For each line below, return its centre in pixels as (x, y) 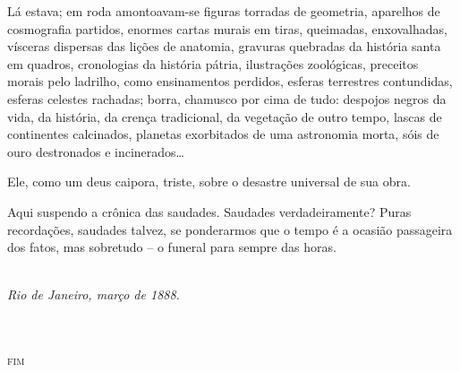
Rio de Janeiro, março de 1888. (94, 294)
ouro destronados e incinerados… (96, 151)
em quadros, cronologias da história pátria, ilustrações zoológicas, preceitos (213, 63)
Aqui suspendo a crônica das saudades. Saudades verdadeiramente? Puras (209, 211)
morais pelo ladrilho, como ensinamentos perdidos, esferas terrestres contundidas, (230, 81)
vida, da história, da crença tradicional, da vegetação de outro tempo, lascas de (225, 116)
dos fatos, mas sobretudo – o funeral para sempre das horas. (172, 247)
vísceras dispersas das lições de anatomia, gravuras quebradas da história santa (224, 46)
